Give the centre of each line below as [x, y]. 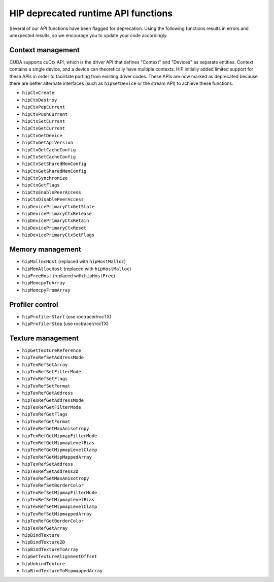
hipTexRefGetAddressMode [53, 400]
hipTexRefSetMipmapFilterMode [60, 492]
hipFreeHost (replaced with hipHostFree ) [68, 276]
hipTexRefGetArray [45, 528]
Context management [45, 50]
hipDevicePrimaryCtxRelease [57, 214]
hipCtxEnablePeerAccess [52, 192]
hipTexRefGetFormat [46, 421]
